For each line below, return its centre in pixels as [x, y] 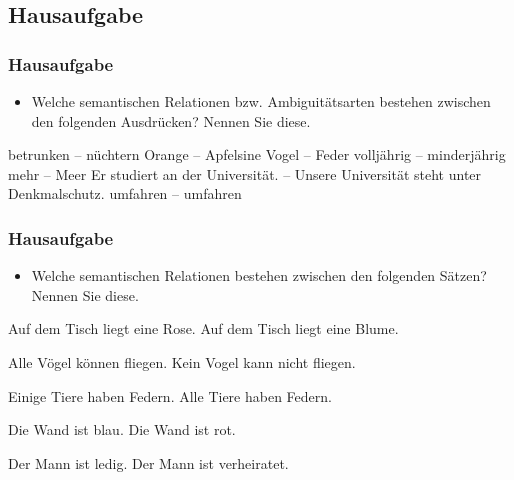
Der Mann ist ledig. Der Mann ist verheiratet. [148, 462]
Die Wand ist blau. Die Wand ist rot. [122, 429]
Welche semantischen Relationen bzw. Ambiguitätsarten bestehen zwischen [261, 101]
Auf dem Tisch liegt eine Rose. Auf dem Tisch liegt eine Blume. [203, 328]
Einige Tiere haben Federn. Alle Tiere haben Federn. [170, 395]
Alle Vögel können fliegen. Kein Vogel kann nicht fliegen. [182, 361]
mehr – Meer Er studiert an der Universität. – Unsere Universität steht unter [245, 173]
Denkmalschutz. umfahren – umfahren [125, 193]
